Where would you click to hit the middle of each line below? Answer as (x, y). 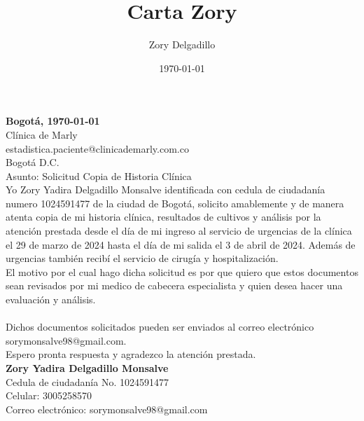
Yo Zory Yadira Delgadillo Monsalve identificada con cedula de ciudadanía (166, 189)
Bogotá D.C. (33, 162)
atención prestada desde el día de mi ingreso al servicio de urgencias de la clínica (179, 231)
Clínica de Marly (42, 134)
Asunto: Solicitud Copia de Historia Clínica (99, 175)
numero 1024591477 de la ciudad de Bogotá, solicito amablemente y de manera (175, 203)
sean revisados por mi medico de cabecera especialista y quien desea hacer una (174, 285)
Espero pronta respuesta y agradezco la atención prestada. (131, 354)
